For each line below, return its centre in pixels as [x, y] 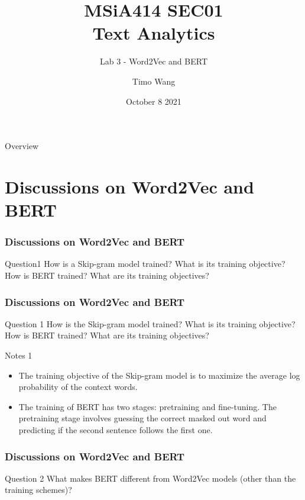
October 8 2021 [154, 101]
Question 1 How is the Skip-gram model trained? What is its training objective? [150, 323]
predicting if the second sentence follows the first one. [116, 430]
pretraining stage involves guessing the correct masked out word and [142, 418]
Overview [22, 146]
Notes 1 [19, 355]
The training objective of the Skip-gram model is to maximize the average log [159, 375]
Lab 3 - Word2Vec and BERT [154, 61]
